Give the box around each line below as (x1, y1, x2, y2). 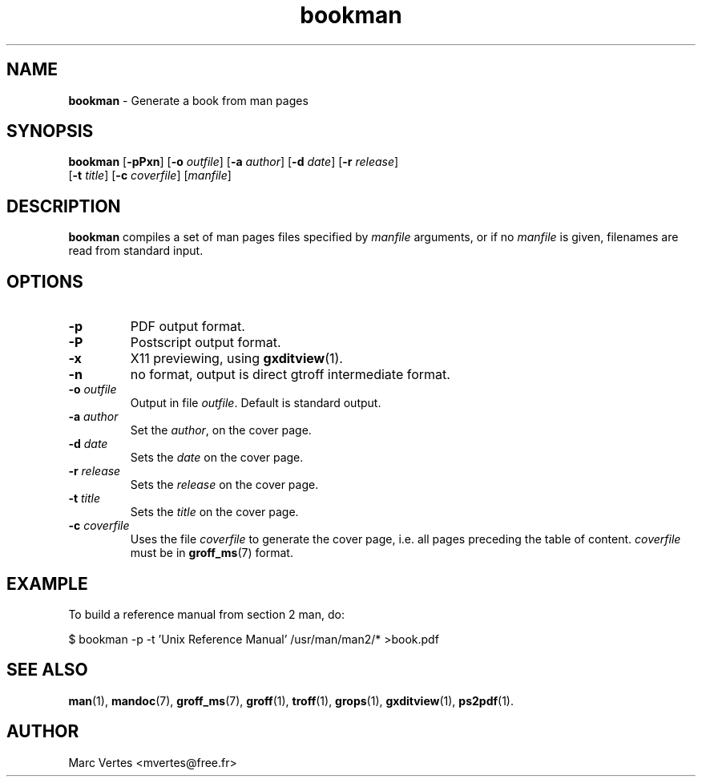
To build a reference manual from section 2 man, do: (68, 607, 345, 621)
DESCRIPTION (6, 196, 121, 216)
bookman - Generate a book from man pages (68, 93, 309, 107)
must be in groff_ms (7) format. (130, 546, 293, 560)
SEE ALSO (6, 660, 88, 680)
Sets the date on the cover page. (130, 450, 304, 465)
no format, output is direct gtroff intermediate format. (130, 366, 450, 383)
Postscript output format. (130, 334, 281, 351)
